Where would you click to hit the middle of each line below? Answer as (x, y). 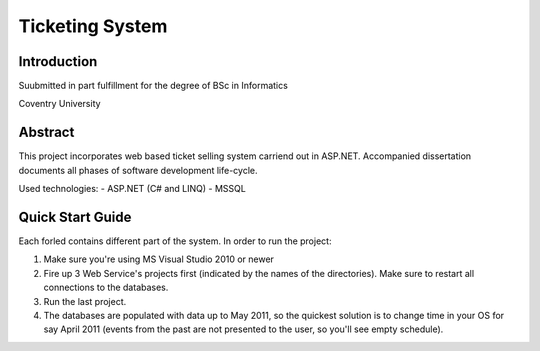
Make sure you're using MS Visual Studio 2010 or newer (159, 259)
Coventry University (59, 104)
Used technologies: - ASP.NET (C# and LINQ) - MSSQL (132, 189)
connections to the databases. (106, 287)
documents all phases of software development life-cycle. (138, 170)
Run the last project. (85, 301)
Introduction (58, 61)
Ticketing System (93, 26)
